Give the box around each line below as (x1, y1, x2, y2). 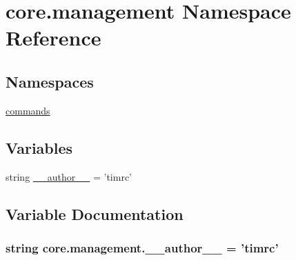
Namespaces (6, 70, 94, 92)
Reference (6, 23, 101, 52)
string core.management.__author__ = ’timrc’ (6, 239, 279, 256)
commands (6, 103, 50, 117)
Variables (6, 137, 73, 158)
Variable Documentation (6, 203, 184, 224)
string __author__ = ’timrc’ (6, 169, 132, 183)
